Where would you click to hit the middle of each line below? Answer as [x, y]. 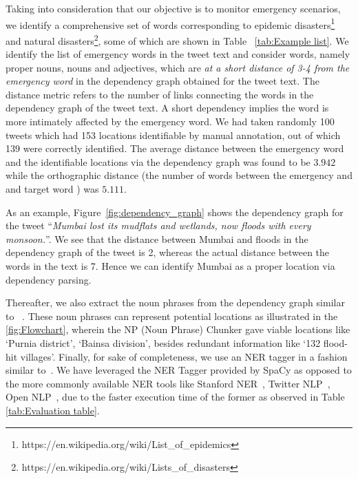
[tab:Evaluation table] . [53, 410]
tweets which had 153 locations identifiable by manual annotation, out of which [173, 135]
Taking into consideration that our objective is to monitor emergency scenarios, [173, 8]
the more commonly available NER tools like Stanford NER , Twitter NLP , [168, 383]
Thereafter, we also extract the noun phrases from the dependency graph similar [175, 302]
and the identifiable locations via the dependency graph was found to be [158, 161]
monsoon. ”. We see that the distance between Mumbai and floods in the [157, 238]
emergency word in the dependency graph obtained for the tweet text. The [162, 81]
